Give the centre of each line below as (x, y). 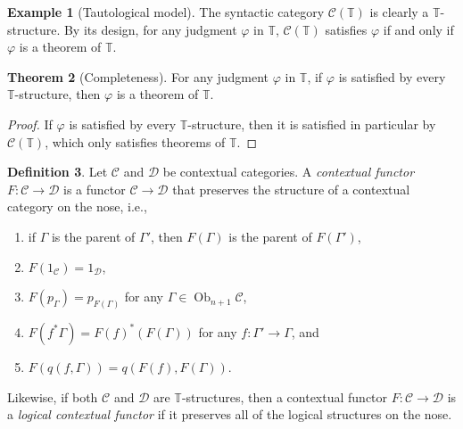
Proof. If (30, 124)
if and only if (418, 29)
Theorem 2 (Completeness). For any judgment (138, 76)
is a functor (95, 189)
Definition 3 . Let (58, 172)
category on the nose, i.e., (77, 206)
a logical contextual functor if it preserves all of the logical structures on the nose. (230, 414)
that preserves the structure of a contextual (291, 189)
